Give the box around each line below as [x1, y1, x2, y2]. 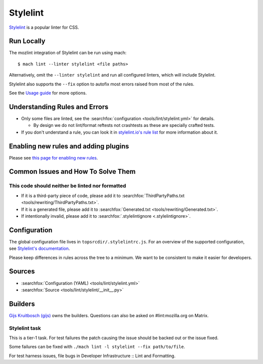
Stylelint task [9, 324, 41, 331]
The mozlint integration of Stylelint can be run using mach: [9, 50, 127, 56]
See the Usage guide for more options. [9, 90, 87, 96]
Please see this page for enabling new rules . [9, 155, 98, 161]
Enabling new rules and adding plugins [9, 142, 129, 150]
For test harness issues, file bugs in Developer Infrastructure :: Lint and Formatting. [9, 353, 176, 359]
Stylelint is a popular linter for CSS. [9, 24, 79, 30]
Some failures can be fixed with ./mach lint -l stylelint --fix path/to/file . [9, 344, 185, 350]
